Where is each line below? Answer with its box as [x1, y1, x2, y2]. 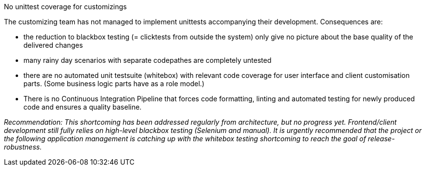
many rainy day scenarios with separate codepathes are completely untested [23, 56, 272, 64]
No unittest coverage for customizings [4, 2, 127, 11]
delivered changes [23, 41, 83, 49]
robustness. [4, 143, 42, 151]
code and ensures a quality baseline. [23, 103, 142, 111]
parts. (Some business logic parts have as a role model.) [23, 79, 205, 88]
